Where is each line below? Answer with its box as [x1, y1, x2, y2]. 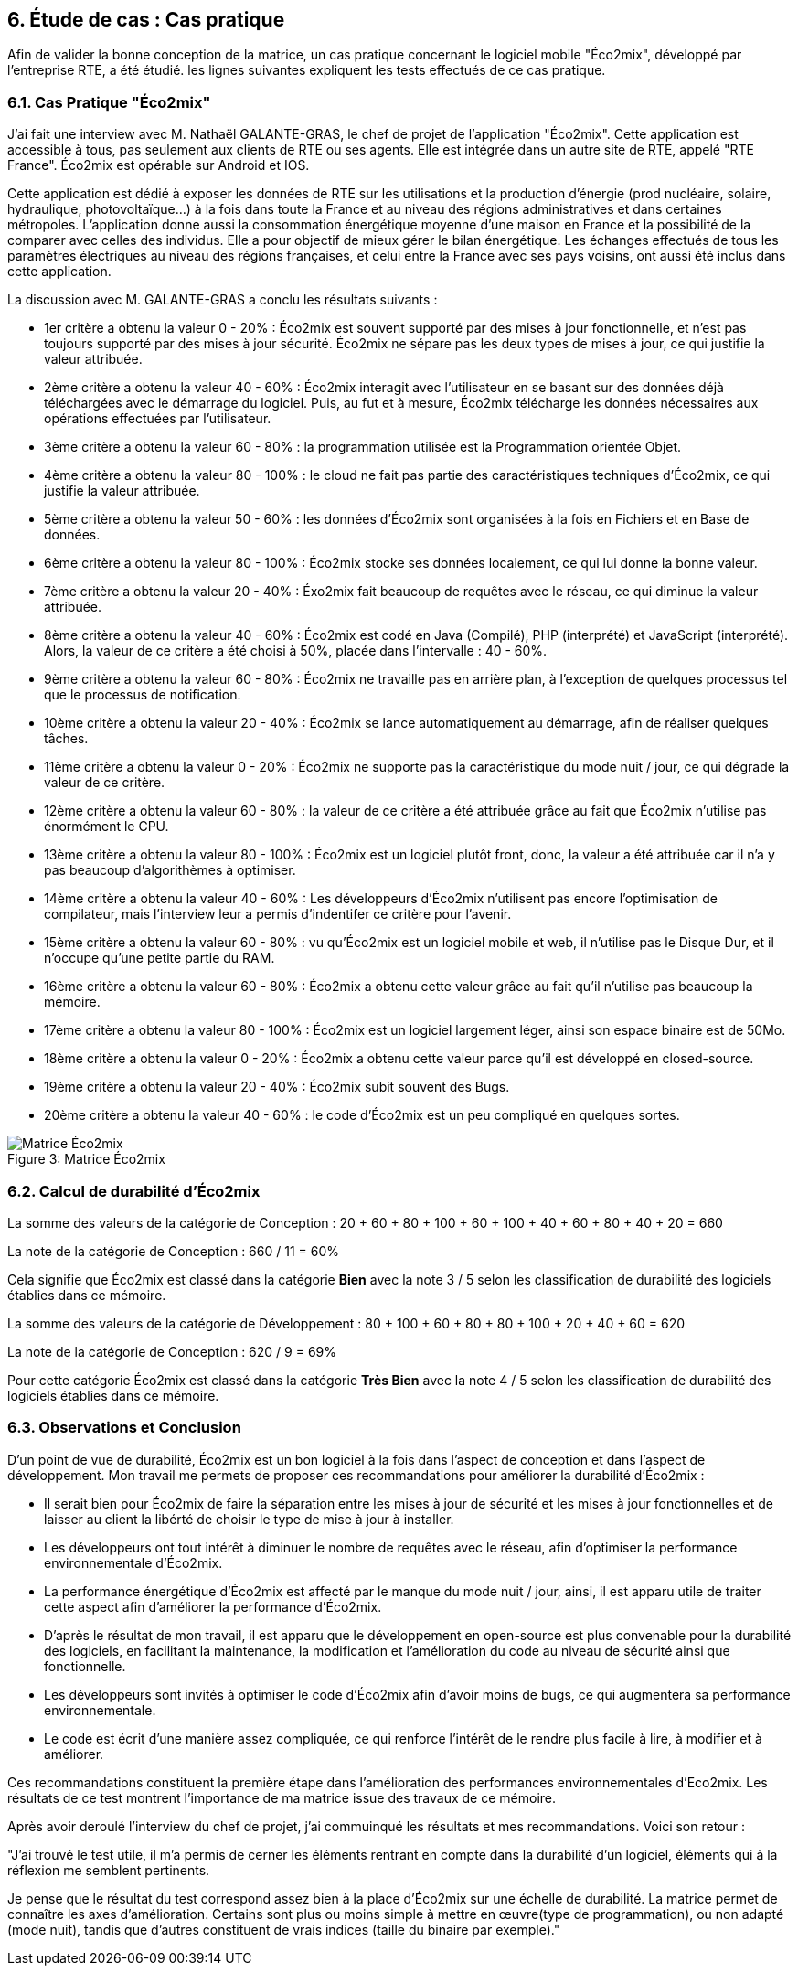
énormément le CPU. [44, 818, 169, 835]
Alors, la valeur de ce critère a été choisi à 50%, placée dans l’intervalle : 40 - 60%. [44, 643, 548, 659]
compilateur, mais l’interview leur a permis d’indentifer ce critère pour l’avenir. [44, 906, 512, 923]
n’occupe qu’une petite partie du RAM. [44, 950, 275, 966]
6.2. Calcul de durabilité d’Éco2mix [7, 1181, 261, 1200]
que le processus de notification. [44, 687, 241, 703]
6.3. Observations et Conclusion [7, 1418, 241, 1437]
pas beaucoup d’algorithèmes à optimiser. [44, 862, 296, 879]
